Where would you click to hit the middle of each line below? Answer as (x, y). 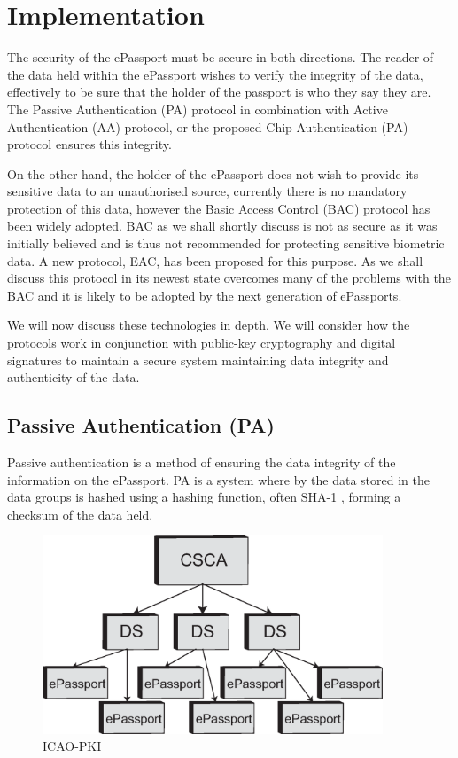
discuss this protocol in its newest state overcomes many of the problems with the (229, 278)
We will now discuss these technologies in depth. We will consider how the (209, 325)
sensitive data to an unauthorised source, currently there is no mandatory (207, 191)
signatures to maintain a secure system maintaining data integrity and (198, 359)
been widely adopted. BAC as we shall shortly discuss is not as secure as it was (222, 226)
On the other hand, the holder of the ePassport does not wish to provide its (213, 173)
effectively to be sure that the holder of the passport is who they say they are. (219, 92)
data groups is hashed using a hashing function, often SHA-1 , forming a (204, 497)
